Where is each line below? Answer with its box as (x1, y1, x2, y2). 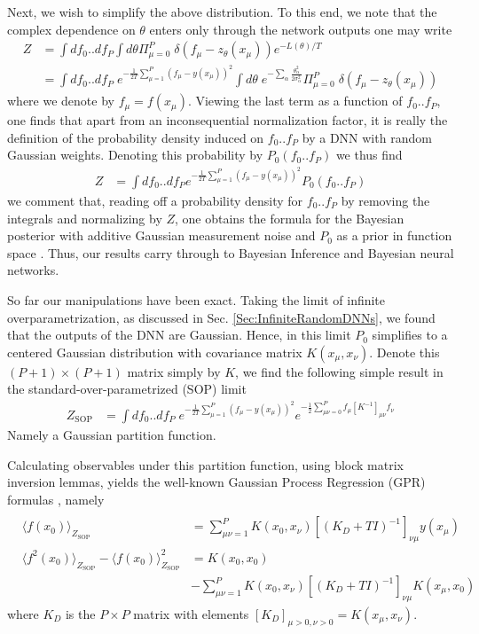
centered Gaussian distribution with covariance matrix (7, 342, 302, 361)
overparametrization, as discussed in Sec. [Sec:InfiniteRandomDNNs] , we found (7, 308, 436, 326)
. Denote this (369, 342, 440, 361)
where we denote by (7, 91, 114, 110)
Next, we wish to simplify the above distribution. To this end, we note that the (7, 3, 437, 20)
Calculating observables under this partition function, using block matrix (7, 455, 404, 474)
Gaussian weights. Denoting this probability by (7, 145, 263, 164)
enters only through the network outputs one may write (149, 20, 452, 38)
